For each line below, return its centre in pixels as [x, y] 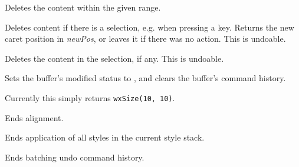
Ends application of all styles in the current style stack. [105, 137]
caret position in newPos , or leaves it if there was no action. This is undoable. [145, 39]
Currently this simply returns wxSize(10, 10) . [90, 97]
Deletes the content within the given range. [83, 7]
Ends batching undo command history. [75, 157]
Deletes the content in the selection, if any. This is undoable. [114, 58]
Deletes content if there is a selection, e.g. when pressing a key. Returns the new [149, 27]
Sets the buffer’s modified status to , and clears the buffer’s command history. [145, 78]
